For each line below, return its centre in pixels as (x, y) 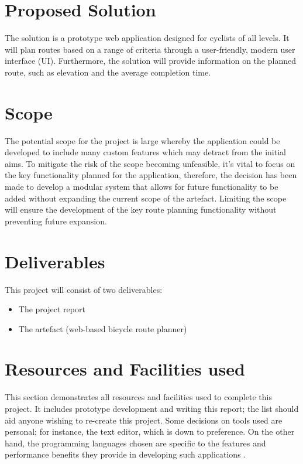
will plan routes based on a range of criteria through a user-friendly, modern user (150, 49)
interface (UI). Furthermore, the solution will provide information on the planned (150, 61)
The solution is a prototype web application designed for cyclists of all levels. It (147, 38)
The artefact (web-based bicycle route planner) (103, 328)
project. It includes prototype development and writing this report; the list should (152, 408)
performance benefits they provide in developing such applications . (125, 454)
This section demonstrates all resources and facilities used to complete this (138, 397)
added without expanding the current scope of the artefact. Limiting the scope (146, 198)
